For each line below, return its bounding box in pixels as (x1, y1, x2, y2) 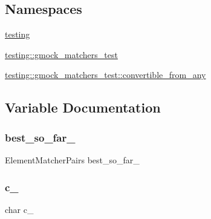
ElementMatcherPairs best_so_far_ (5, 153, 140, 166)
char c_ (5, 203, 34, 215)
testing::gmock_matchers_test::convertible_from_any (5, 68, 206, 81)
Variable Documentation (5, 98, 161, 117)
